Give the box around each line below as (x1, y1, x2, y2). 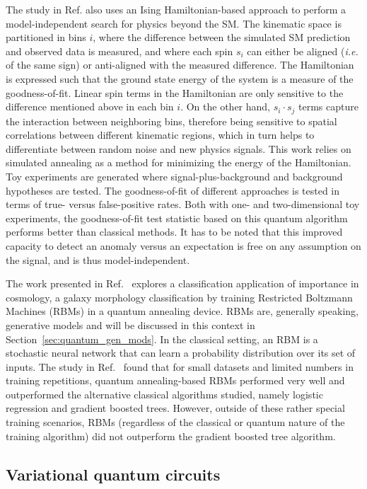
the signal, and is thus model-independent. (6, 252, 190, 267)
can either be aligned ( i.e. (247, 43, 359, 58)
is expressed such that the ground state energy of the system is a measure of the (6, 71, 354, 86)
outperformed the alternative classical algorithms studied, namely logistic (6, 386, 323, 401)
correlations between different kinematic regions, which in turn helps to (6, 127, 315, 142)
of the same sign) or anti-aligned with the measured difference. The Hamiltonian (6, 57, 354, 72)
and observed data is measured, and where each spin (6, 43, 233, 58)
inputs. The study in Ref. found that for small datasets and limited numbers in (6, 359, 354, 374)
